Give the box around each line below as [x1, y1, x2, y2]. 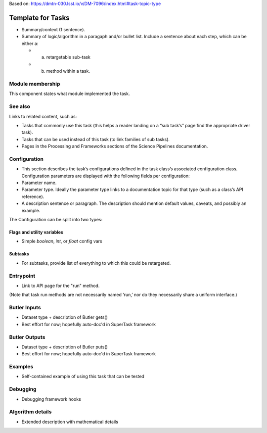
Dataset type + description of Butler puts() [21, 344, 108, 350]
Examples [9, 363, 34, 370]
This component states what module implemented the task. [9, 91, 130, 96]
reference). [21, 193, 44, 199]
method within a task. [46, 68, 90, 74]
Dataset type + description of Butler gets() [21, 314, 108, 320]
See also [9, 103, 31, 110]
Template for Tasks [9, 13, 70, 22]
